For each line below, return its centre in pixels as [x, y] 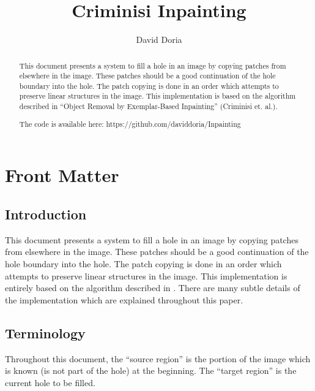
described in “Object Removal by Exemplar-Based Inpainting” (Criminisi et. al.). [148, 106]
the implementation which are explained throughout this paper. [124, 299]
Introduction [46, 214]
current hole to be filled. [50, 382]
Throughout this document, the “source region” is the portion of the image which [158, 358]
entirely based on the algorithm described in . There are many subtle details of [153, 288]
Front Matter [62, 175]
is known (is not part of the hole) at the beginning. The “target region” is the [151, 370]
